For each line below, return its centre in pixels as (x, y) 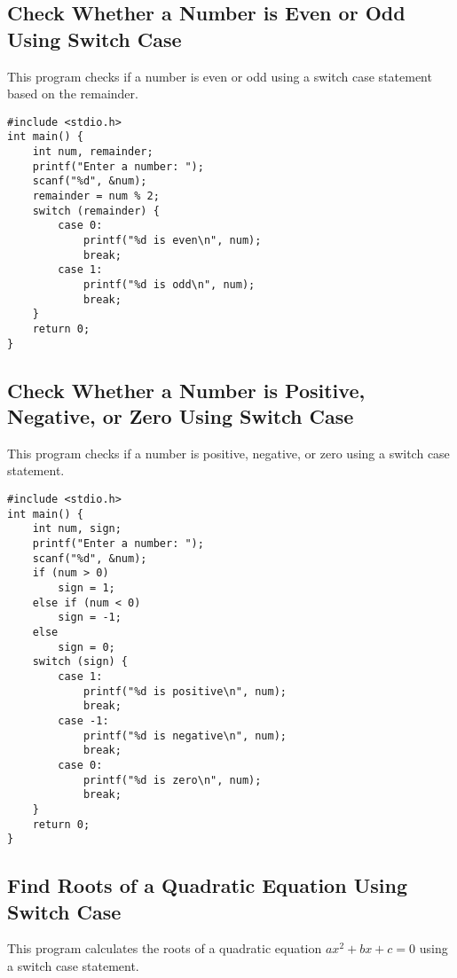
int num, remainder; (93, 152)
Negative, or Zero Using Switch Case (181, 416)
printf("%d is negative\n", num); (185, 735)
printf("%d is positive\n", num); (185, 691)
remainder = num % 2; (96, 196)
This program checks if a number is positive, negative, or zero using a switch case (228, 453)
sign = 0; (87, 647)
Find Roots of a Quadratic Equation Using (207, 885)
